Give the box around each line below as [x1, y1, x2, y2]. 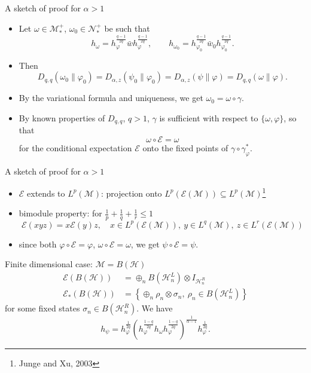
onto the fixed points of [142, 141, 228, 154]
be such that [104, 22, 150, 34]
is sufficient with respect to [159, 111, 258, 124]
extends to [27, 186, 65, 199]
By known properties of [19, 111, 105, 124]
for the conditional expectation [19, 141, 132, 154]
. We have [136, 302, 173, 314]
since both [19, 237, 57, 250]
